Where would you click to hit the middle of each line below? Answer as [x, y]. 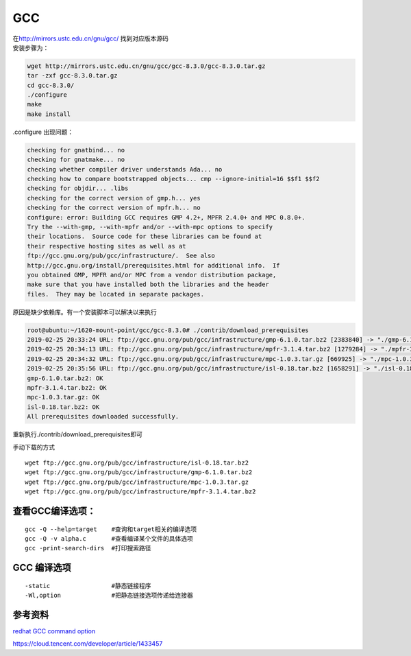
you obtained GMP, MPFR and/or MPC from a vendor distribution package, [152, 275]
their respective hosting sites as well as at [107, 246]
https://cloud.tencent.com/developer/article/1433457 [88, 644]
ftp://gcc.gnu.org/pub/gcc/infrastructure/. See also [121, 256]
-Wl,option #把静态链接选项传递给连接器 [109, 596]
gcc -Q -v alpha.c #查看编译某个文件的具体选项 [109, 538]
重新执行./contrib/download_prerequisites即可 [78, 434]
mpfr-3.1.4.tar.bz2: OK [67, 388]
